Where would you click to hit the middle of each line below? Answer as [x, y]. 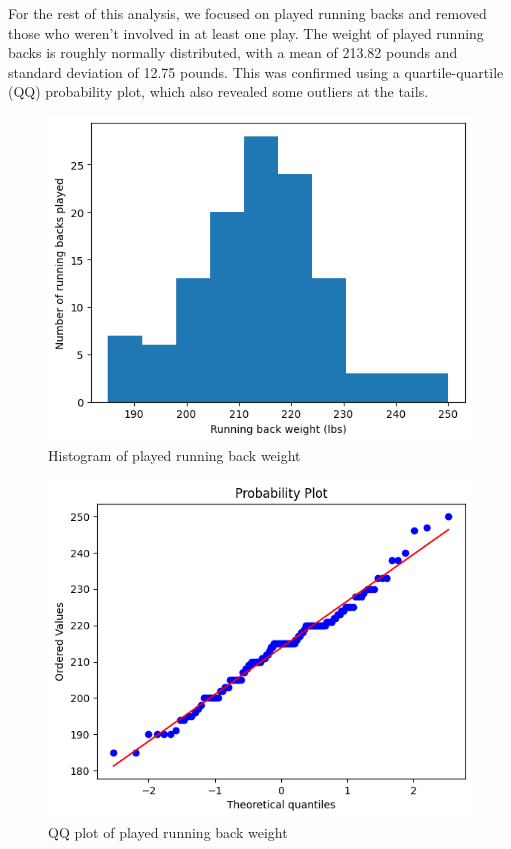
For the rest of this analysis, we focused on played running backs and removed [247, 13]
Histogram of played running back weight [174, 455]
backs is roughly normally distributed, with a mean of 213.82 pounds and [233, 52]
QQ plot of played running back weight [168, 831]
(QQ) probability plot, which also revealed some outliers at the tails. [218, 91]
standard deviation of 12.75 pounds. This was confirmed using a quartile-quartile [256, 71]
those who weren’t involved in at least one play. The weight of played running [246, 32]
